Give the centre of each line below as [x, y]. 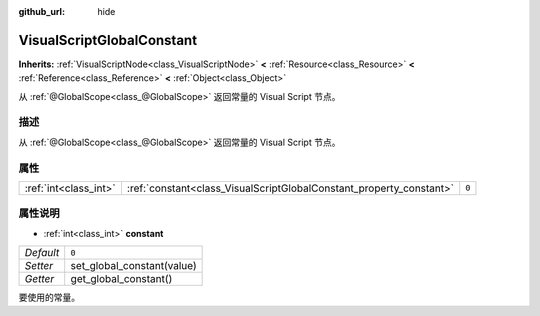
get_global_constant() [121, 279]
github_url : [41, 11]
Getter [39, 279]
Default [42, 253]
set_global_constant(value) [133, 266]
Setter [39, 266]
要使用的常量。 [49, 297]
